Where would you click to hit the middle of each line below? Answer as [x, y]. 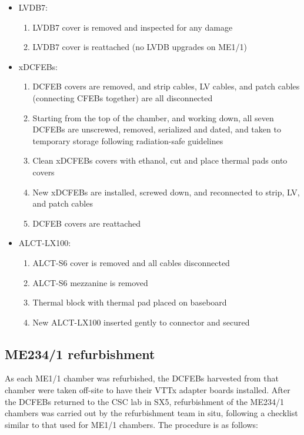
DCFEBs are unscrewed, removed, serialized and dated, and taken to [157, 129]
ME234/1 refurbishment [80, 353]
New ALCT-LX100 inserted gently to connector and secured [141, 322]
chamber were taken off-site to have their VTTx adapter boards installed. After [148, 390]
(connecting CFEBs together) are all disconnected [123, 97]
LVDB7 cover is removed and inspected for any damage [133, 27]
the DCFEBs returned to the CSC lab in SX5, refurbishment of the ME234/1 [144, 401]
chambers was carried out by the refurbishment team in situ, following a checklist [151, 413]
